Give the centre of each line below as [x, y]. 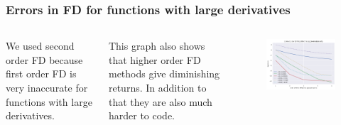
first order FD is [41, 74]
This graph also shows [157, 46]
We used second [40, 46]
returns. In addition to [157, 87]
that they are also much [160, 101]
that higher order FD [155, 59]
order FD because [44, 59]
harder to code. [141, 115]
